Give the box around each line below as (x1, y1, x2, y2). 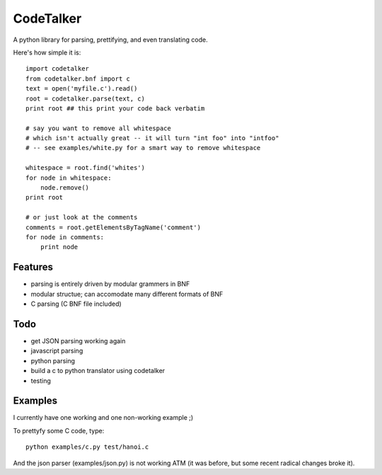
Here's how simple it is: (13, 48, 81, 57)
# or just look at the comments (25, 213, 138, 222)
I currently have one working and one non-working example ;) (13, 413, 194, 422)
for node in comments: (25, 233, 105, 241)
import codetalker (25, 64, 90, 73)
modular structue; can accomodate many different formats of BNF (30, 290, 224, 298)
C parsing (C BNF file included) (30, 299, 122, 308)
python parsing (30, 356, 76, 365)
